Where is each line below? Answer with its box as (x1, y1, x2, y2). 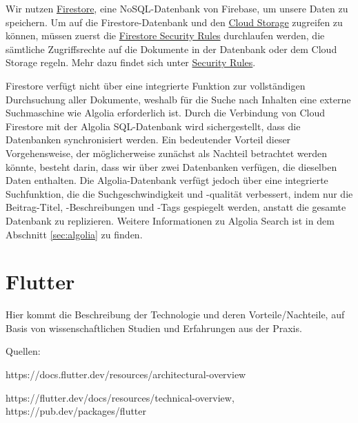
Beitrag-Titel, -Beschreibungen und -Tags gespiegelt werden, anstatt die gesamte (6, 200, 346, 214)
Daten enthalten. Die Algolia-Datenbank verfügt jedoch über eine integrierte (6, 173, 328, 187)
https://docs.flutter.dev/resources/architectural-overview (6, 367, 246, 381)
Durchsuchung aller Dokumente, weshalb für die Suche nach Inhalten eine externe (6, 92, 351, 106)
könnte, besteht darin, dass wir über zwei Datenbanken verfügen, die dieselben (6, 159, 337, 174)
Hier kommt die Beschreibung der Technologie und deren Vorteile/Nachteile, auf (6, 307, 345, 322)
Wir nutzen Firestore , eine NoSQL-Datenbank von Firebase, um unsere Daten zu (6, 1, 348, 15)
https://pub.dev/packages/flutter (6, 404, 147, 418)
